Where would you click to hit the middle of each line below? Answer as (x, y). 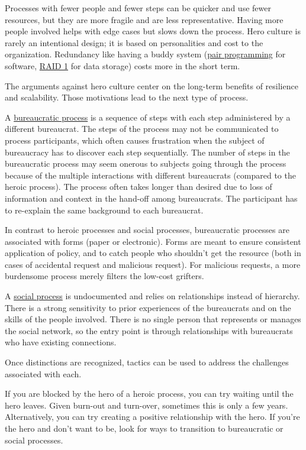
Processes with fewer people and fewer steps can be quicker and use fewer (138, 8)
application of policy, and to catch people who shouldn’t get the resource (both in (153, 253)
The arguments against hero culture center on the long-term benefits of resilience (152, 85)
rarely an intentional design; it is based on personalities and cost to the (134, 42)
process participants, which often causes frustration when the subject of (135, 140)
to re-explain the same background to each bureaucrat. (104, 210)
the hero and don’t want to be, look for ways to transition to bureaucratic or (144, 428)
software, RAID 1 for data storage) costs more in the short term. (123, 65)
